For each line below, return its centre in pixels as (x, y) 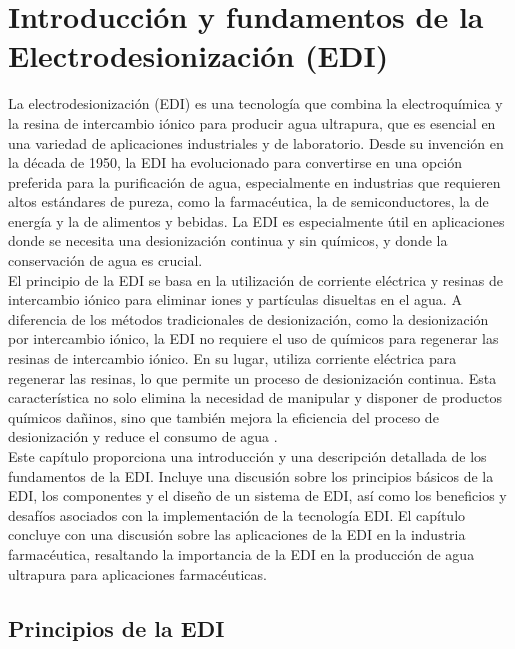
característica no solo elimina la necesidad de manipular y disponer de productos (255, 397)
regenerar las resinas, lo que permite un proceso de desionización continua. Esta (252, 377)
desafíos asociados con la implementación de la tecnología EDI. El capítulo (237, 514)
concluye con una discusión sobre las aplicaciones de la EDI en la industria (237, 534)
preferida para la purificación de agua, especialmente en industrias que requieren (254, 181)
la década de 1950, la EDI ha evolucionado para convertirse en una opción (235, 162)
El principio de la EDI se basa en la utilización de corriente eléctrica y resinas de (255, 279)
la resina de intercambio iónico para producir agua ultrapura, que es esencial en (252, 122)
